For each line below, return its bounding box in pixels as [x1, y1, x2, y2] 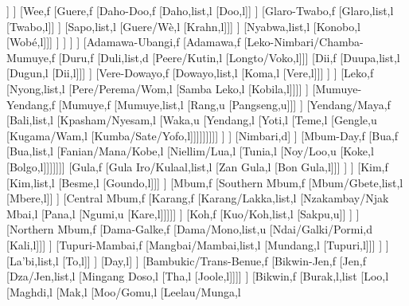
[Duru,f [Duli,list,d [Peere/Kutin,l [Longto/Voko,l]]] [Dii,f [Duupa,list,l [58, 49, 400, 65]
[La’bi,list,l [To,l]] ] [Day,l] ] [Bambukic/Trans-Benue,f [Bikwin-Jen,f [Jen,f [6, 252, 366, 269]
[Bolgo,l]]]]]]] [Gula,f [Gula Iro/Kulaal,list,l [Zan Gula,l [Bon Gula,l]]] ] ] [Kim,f [6, 158, 388, 175]
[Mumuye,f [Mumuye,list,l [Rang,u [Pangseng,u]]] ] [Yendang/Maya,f [58, 96, 391, 112]
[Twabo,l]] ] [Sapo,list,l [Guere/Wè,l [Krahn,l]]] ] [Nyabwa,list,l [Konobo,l [6, 18, 360, 34]
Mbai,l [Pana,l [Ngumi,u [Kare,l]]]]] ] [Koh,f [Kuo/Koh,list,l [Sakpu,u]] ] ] [6, 205, 360, 222]
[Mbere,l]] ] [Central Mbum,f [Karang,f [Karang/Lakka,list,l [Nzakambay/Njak [6, 190, 389, 206]
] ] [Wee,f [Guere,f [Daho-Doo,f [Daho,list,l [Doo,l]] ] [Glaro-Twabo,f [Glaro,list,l [6, 2, 394, 18]
